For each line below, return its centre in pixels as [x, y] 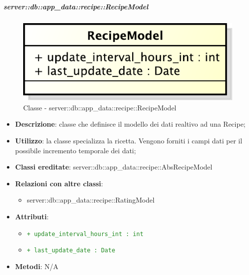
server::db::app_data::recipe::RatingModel [91, 200]
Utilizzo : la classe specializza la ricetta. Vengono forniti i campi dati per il [129, 140]
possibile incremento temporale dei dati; [75, 150]
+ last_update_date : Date [71, 251]
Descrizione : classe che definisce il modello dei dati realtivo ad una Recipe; [130, 124]
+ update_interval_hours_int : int [85, 234]
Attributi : [32, 216]
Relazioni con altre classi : [59, 183]
